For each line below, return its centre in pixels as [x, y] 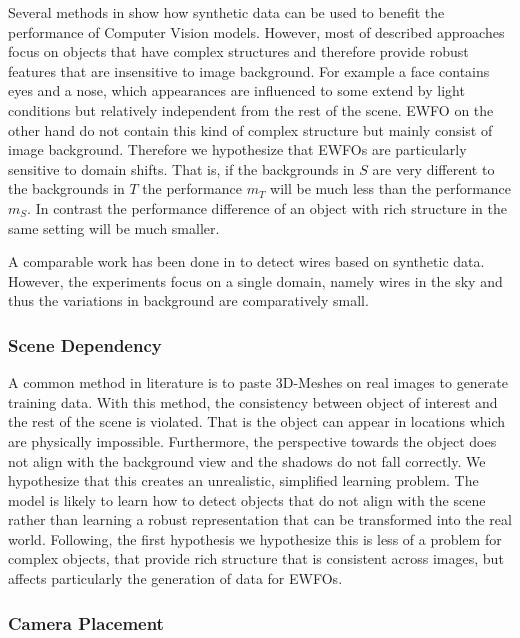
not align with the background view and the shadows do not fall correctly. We [247, 460]
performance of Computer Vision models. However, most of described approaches [256, 31]
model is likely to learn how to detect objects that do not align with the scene [247, 499]
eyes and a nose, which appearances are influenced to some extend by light [236, 90]
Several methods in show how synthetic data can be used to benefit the [226, 12]
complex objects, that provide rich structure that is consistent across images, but [256, 558]
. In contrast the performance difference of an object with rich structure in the [267, 207]
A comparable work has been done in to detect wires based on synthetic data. [246, 261]
